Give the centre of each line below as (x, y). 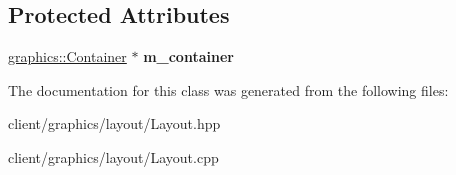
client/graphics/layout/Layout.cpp (113, 156)
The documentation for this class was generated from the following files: (228, 89)
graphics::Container (67, 56)
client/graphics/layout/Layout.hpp (114, 123)
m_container (188, 56)
